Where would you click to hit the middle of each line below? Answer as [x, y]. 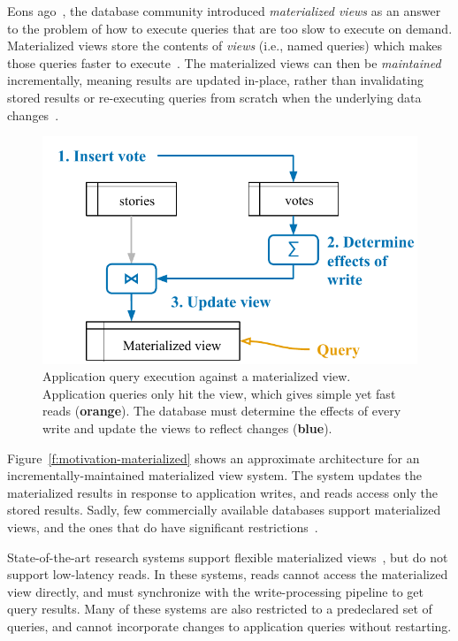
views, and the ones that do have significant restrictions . [163, 527]
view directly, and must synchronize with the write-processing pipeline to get [216, 591]
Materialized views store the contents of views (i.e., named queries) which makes [225, 46]
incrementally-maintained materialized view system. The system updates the [215, 475]
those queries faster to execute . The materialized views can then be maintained [224, 62]
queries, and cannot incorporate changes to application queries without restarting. [229, 626]
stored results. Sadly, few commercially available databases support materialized [224, 510]
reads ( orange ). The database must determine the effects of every [222, 411]
